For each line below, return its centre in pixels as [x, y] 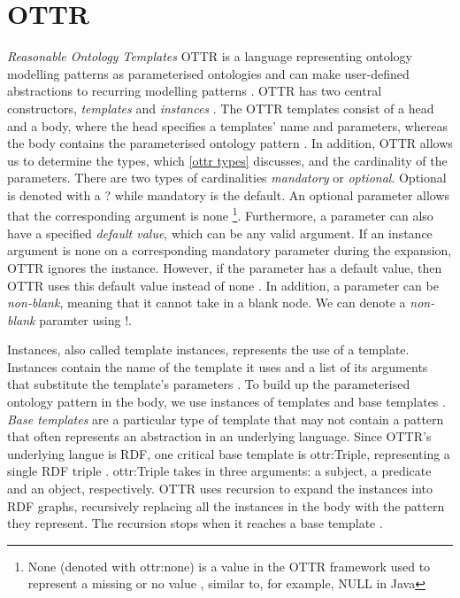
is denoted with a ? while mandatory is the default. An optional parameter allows [229, 194]
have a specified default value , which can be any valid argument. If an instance [220, 233]
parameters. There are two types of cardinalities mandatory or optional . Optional [227, 178]
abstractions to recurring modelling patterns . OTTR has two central [195, 91]
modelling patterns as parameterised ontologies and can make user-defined [208, 73]
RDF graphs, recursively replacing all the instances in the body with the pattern [226, 505]
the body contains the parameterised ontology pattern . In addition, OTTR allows [230, 143]
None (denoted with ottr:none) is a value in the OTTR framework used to [229, 566]
